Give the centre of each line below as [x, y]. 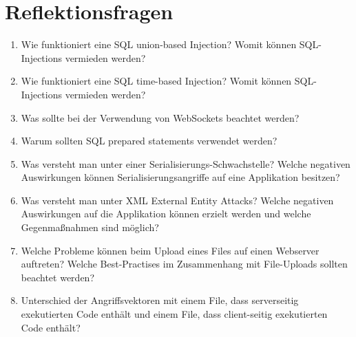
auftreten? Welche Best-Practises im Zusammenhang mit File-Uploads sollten [184, 264]
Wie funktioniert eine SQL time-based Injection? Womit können [156, 81]
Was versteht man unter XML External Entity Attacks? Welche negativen [177, 200]
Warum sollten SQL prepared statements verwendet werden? [149, 141]
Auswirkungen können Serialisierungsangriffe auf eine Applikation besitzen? [180, 177]
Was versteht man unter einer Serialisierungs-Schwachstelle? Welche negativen [186, 163]
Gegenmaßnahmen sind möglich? [90, 227]
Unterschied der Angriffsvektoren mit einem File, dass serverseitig [160, 300]
